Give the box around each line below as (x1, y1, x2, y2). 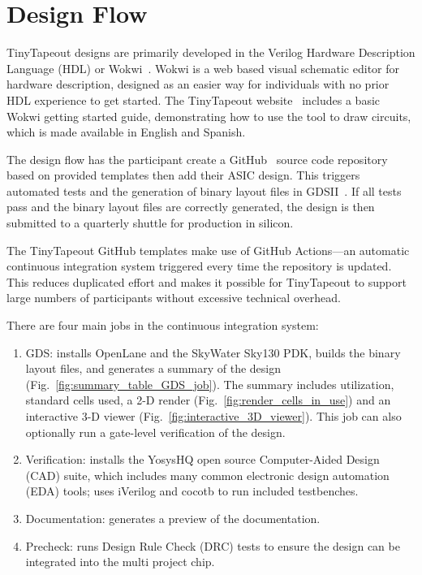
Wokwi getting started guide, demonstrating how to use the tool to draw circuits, (6, 107, 411, 124)
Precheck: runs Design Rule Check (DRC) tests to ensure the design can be (25, 537, 400, 554)
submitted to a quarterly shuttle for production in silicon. (6, 214, 294, 231)
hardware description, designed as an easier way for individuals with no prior (6, 76, 390, 93)
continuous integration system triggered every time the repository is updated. (6, 257, 392, 275)
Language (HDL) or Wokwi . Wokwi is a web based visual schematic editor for (6, 59, 399, 76)
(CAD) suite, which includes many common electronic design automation (25, 466, 390, 483)
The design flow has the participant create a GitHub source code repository (6, 150, 388, 167)
